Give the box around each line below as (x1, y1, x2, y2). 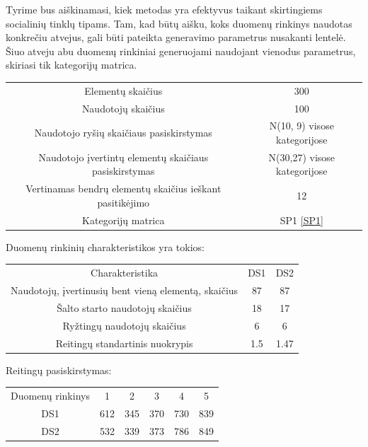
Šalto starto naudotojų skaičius (57, 300, 192, 315)
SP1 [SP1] (280, 212, 323, 227)
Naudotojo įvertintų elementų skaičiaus (38, 149, 209, 164)
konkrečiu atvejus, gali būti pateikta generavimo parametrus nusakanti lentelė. (6, 30, 346, 45)
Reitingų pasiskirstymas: (6, 362, 112, 377)
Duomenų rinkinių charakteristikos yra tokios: (6, 239, 205, 254)
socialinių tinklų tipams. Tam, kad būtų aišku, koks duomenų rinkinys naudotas (6, 16, 352, 30)
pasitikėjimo (97, 195, 150, 209)
